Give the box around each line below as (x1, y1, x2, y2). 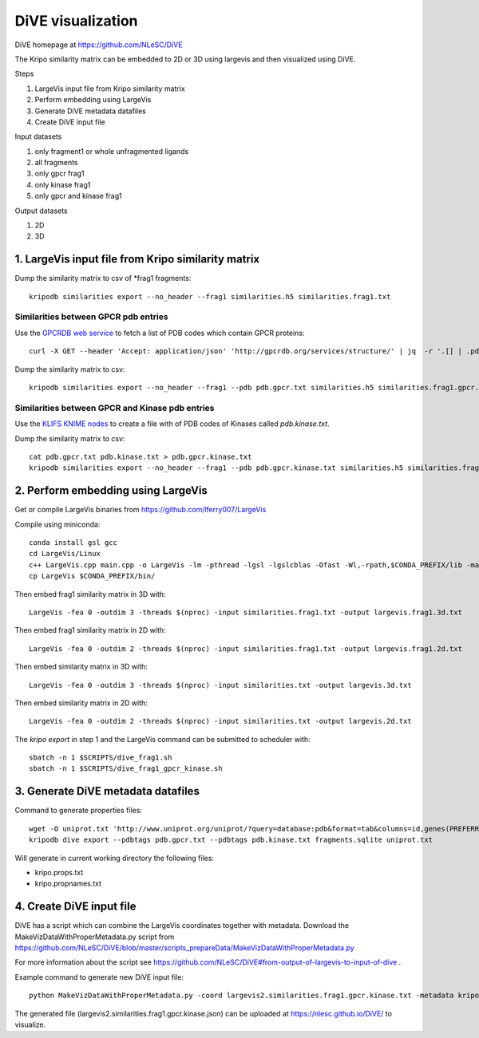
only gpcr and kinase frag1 (34, 191, 123, 201)
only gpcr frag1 (34, 168, 85, 179)
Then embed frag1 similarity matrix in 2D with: (14, 626, 167, 635)
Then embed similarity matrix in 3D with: (14, 662, 148, 672)
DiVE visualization (14, 12, 139, 30)
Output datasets (14, 206, 68, 215)
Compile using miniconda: (14, 519, 101, 529)
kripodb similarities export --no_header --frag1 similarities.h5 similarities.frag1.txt (29, 292, 391, 301)
